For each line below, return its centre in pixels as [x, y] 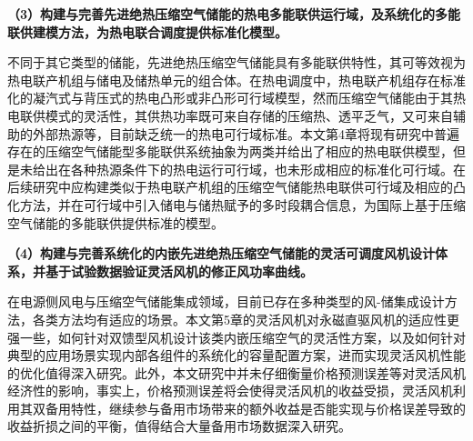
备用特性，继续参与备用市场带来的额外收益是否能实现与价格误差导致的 [255, 408]
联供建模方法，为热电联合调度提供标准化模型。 [147, 31]
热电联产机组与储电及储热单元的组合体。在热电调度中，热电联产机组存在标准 [236, 80]
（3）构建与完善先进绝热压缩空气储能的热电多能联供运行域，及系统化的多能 [234, 14]
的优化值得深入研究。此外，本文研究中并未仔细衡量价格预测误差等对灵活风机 [236, 372]
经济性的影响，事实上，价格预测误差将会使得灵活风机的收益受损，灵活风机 [230, 391]
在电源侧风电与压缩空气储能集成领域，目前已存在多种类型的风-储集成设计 [226, 301]
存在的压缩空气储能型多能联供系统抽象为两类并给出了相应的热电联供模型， [230, 151]
